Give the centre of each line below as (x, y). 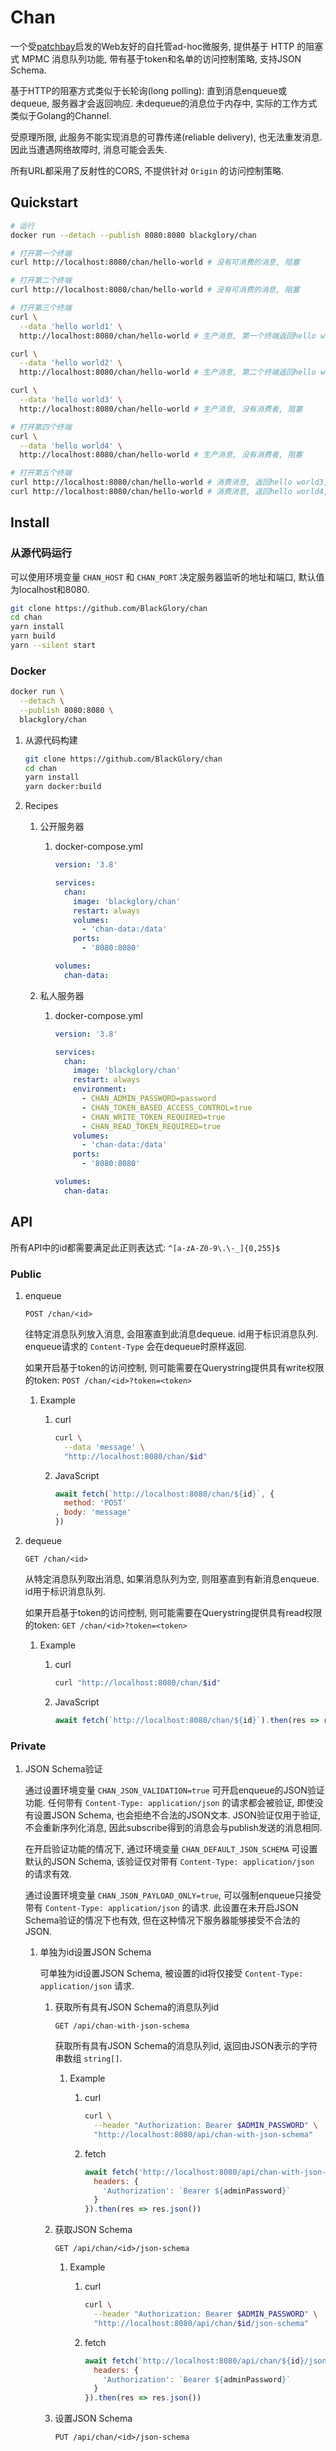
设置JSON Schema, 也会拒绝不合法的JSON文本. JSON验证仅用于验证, (177, 1815)
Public (26, 1274)
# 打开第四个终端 (41, 427)
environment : (100, 1089)
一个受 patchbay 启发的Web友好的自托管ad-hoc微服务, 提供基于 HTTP (152, 46)
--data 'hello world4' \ (71, 446)
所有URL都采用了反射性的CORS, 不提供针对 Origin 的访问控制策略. (147, 170)
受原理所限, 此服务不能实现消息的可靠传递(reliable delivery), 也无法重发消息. (166, 137)
